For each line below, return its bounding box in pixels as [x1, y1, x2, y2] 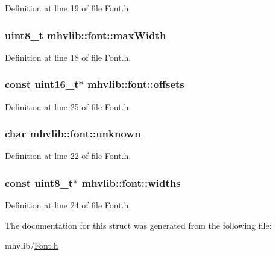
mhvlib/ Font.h [5, 239, 58, 252]
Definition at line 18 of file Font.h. [5, 51, 131, 63]
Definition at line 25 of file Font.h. [5, 100, 131, 113]
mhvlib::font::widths [81, 175, 181, 190]
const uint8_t [5, 175, 74, 190]
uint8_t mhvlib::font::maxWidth [5, 27, 166, 42]
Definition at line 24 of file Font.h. [5, 199, 131, 211]
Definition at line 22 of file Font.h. [5, 149, 131, 162]
